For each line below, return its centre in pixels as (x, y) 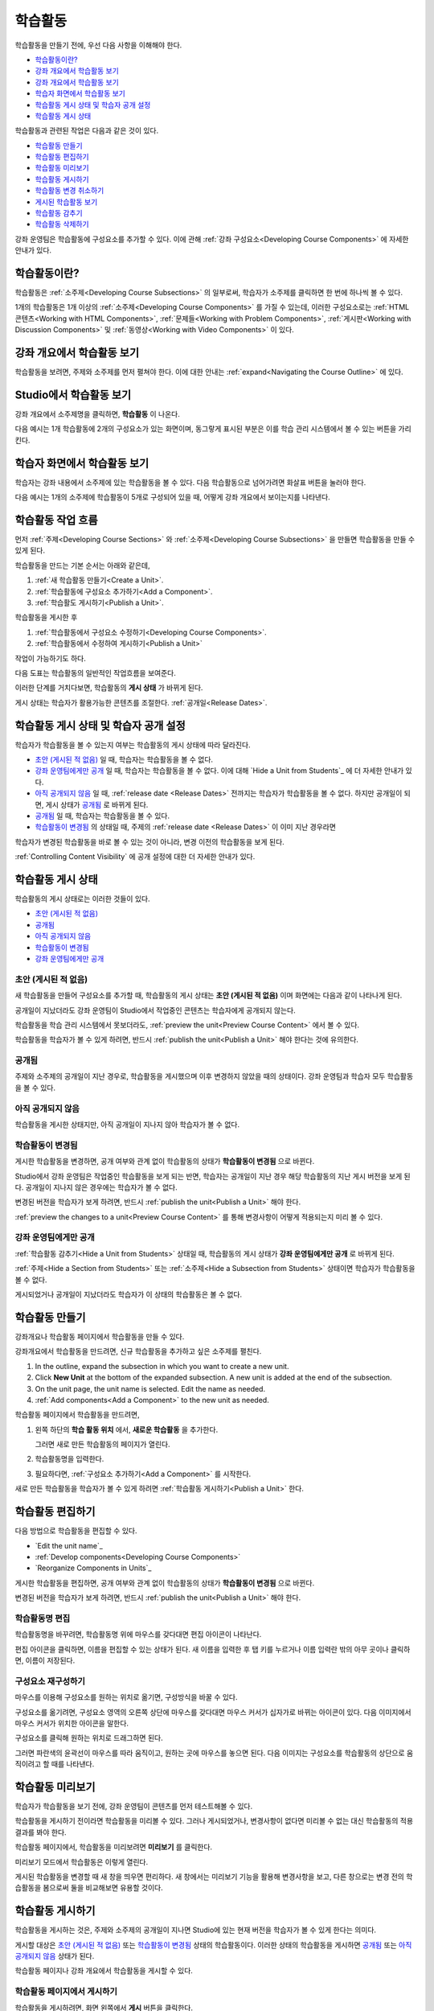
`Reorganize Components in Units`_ (93, 1568)
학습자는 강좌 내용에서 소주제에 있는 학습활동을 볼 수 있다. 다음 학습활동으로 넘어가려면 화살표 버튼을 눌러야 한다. (190, 482)
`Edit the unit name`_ (69, 1545)
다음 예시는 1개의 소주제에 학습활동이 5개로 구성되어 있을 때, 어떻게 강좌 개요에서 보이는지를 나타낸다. (173, 497)
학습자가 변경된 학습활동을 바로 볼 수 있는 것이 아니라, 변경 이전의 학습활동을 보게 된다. (149, 841)
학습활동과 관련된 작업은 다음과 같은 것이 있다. (87, 131)
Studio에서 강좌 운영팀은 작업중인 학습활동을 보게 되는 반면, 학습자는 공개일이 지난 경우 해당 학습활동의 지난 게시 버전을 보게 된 (213, 1176)
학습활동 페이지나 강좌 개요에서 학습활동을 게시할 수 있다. (104, 1971)
